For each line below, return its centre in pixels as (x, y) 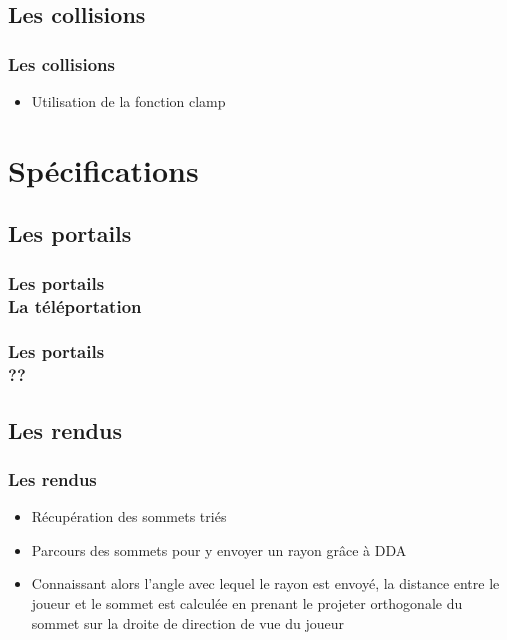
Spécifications (103, 169)
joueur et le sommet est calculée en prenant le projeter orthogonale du (247, 603)
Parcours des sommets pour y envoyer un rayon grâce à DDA (219, 549)
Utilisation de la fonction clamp (128, 101)
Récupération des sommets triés (129, 516)
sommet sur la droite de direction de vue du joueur (187, 622)
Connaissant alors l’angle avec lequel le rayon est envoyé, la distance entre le (265, 583)
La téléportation (75, 305)
